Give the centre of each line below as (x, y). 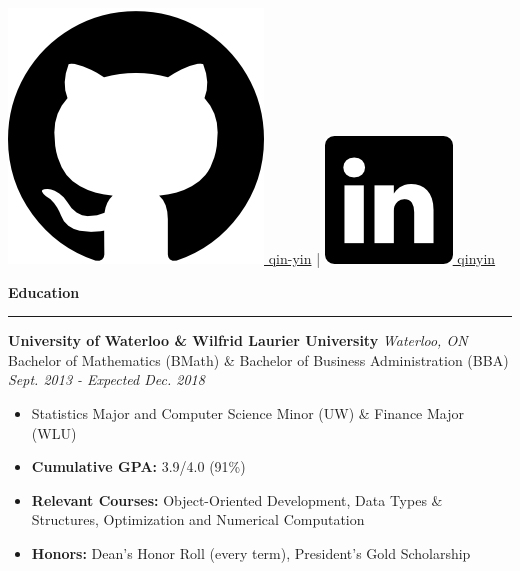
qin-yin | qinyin (382, 258)
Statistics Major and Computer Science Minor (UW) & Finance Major (248, 412)
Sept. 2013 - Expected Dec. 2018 (106, 379)
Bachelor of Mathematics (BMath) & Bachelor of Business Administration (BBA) (258, 359)
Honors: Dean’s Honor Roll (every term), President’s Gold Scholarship (251, 552)
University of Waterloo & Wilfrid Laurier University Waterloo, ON (238, 340)
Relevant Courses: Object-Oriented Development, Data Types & (237, 499)
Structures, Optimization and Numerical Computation (198, 519)
